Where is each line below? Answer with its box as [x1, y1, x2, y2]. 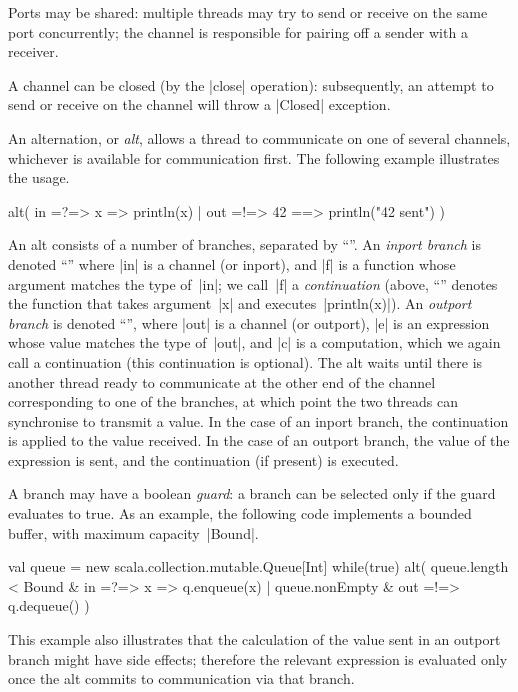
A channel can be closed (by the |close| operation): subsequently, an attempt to [8, 74, 494, 95]
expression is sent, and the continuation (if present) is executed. [8, 449, 399, 470]
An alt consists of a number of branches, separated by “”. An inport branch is [8, 234, 481, 255]
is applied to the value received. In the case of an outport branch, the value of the [8, 430, 510, 451]
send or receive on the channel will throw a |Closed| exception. [8, 94, 391, 115]
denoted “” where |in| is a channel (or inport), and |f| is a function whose [8, 253, 456, 274]
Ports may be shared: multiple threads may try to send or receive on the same [8, 2, 488, 22]
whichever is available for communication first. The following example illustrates [8, 147, 500, 168]
